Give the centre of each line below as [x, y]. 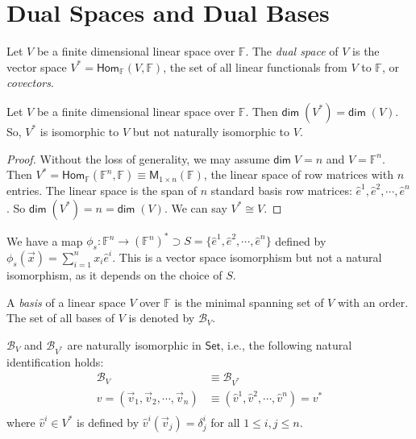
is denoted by [162, 318]
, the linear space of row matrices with [298, 174]
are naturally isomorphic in [134, 344]
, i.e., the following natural [286, 344]
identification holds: [55, 361]
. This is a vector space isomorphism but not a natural [247, 257]
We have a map [45, 240]
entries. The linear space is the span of [102, 191]
